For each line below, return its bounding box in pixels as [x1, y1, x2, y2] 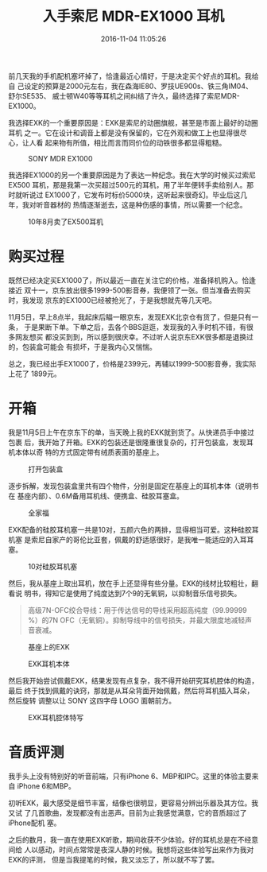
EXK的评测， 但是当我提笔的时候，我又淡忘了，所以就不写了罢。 [8, 855, 219, 864]
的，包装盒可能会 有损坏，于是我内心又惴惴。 [8, 342, 157, 351]
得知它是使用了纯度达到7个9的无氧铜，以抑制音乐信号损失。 [44, 588, 242, 598]
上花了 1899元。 [8, 369, 61, 378]
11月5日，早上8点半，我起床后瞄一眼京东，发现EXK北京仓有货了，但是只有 [8, 312, 252, 322]
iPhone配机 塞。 [8, 818, 61, 827]
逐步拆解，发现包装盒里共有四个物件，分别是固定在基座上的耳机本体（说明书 [8, 481, 259, 490]
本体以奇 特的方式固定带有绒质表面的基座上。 [14, 447, 164, 457]
